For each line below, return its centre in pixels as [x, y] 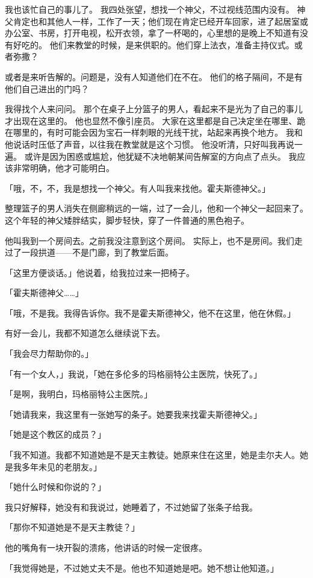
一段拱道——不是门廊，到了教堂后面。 [97, 252]
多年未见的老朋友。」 [61, 466]
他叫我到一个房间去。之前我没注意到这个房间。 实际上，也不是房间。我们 [150, 240]
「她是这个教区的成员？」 [55, 434]
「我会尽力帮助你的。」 [49, 353]
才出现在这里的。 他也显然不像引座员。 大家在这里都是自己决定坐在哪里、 [151, 120]
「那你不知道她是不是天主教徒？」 [72, 527]
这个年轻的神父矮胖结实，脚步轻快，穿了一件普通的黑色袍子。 [127, 220]
